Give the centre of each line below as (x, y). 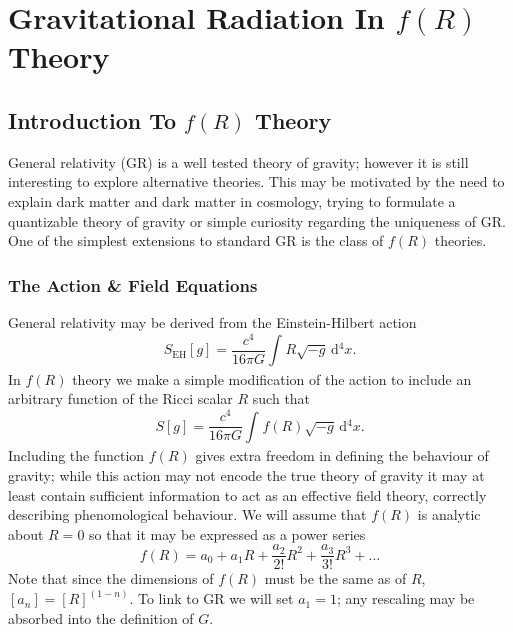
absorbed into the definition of (101, 618)
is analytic (449, 514)
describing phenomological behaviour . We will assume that (187, 514)
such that (281, 398)
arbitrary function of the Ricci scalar (120, 398)
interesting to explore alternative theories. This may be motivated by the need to (256, 181)
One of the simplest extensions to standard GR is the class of (196, 240)
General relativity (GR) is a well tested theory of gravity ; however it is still (238, 161)
